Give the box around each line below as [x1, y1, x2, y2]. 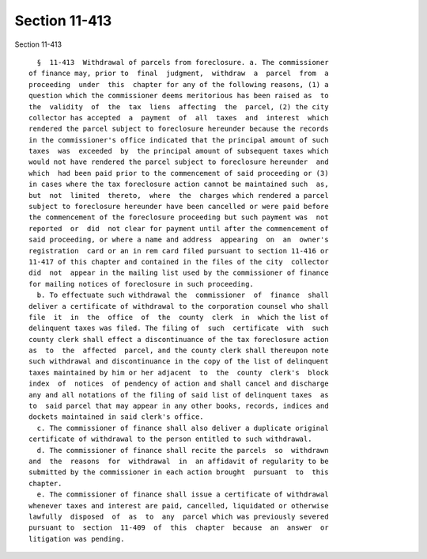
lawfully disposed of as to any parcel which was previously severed [28, 511, 329, 521]
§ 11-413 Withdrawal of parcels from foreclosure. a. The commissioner [36, 58, 329, 67]
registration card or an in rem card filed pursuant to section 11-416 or [28, 246, 329, 255]
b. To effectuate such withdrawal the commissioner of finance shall [36, 291, 329, 300]
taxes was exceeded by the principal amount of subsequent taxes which [28, 146, 329, 156]
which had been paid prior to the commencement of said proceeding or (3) [28, 169, 329, 177]
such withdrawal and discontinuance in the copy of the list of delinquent [28, 357, 329, 366]
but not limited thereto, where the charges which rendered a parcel [28, 191, 329, 200]
